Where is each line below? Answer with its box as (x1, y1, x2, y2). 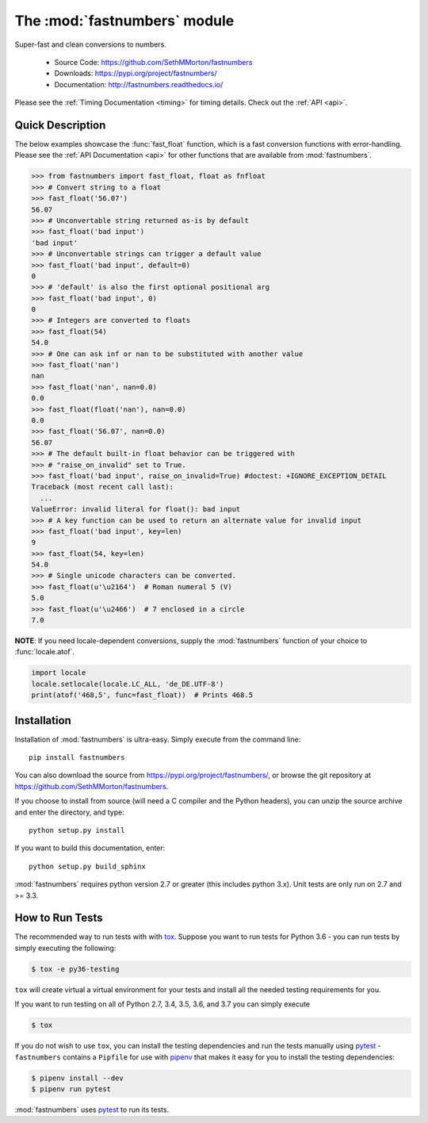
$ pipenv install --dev (31, 1073, 124, 1083)
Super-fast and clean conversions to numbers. (14, 40, 166, 49)
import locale (31, 669, 86, 677)
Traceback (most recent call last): (31, 482, 174, 492)
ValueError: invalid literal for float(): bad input (31, 504, 241, 514)
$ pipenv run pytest (31, 1084, 111, 1094)
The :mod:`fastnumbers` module (14, 12, 235, 29)
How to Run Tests (14, 911, 103, 925)
